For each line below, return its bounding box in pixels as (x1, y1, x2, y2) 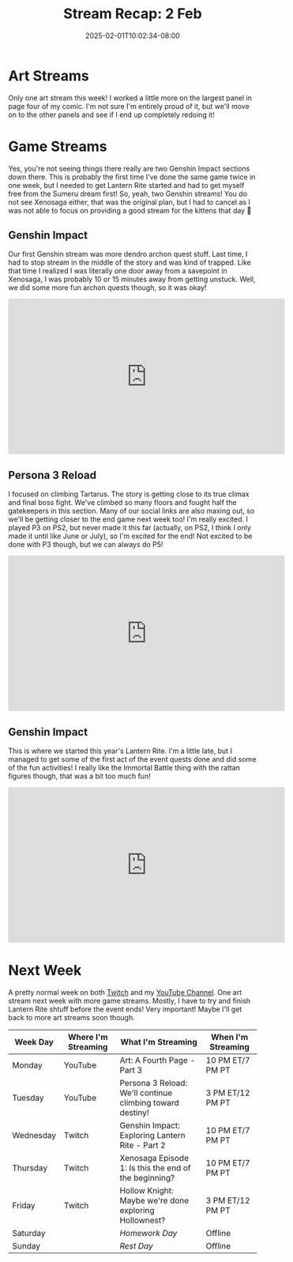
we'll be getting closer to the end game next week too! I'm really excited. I (8, 514, 249, 524)
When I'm (210, 1032, 249, 1042)
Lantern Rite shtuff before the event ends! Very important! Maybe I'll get (8, 1004, 242, 1014)
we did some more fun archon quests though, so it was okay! (8, 283, 207, 292)
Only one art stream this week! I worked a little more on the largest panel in (8, 92, 253, 103)
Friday (12, 1200, 36, 1211)
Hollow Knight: (119, 1185, 174, 1196)
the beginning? (119, 1173, 175, 1183)
